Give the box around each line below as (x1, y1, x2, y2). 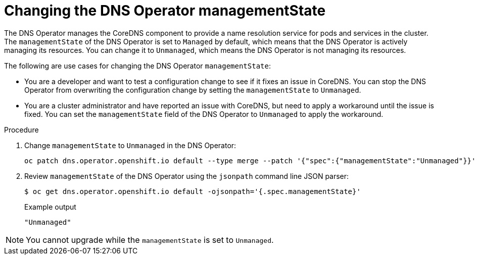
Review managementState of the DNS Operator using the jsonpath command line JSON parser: (24, 171, 349, 180)
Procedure (4, 125, 39, 134)
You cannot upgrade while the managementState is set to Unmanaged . (26, 234, 274, 245)
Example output (24, 202, 76, 211)
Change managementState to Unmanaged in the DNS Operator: (24, 141, 236, 150)
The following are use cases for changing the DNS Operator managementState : (4, 61, 271, 70)
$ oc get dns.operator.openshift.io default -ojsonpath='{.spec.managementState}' (24, 187, 361, 196)
